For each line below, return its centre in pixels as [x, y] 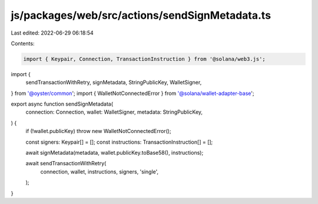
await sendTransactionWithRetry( [66, 164]
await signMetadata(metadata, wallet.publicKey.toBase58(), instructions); [115, 153]
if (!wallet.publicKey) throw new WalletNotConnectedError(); [98, 131]
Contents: [23, 43]
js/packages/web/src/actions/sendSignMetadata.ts [141, 15]
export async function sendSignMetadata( [62, 104]
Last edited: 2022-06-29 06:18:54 [52, 33]
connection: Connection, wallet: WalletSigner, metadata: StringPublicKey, [114, 112]
